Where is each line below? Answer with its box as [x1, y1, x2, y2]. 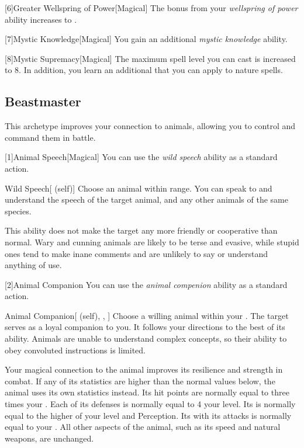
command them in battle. [5, 131, 96, 143]
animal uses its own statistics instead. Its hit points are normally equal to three [5, 386, 289, 398]
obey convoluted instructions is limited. [5, 343, 146, 356]
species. [5, 204, 32, 217]
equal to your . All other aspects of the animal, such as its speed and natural [5, 421, 281, 433]
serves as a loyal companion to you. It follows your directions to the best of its [5, 321, 285, 333]
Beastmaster [5, 92, 81, 110]
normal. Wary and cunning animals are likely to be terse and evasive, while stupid [5, 235, 299, 248]
